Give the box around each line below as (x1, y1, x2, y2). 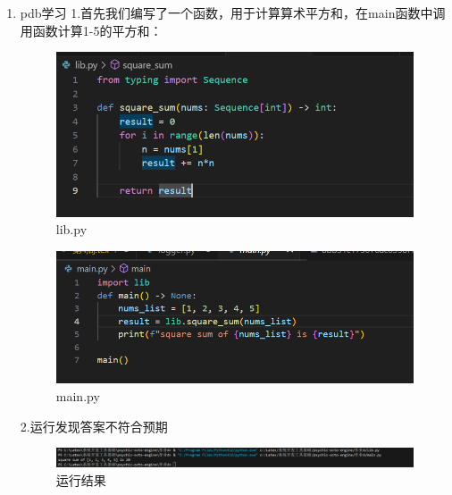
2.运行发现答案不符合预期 (20, 416, 168, 435)
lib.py (55, 220, 88, 239)
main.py (55, 387, 100, 406)
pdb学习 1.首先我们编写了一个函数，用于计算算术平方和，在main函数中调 (20, 4, 446, 21)
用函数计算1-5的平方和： (20, 21, 163, 39)
